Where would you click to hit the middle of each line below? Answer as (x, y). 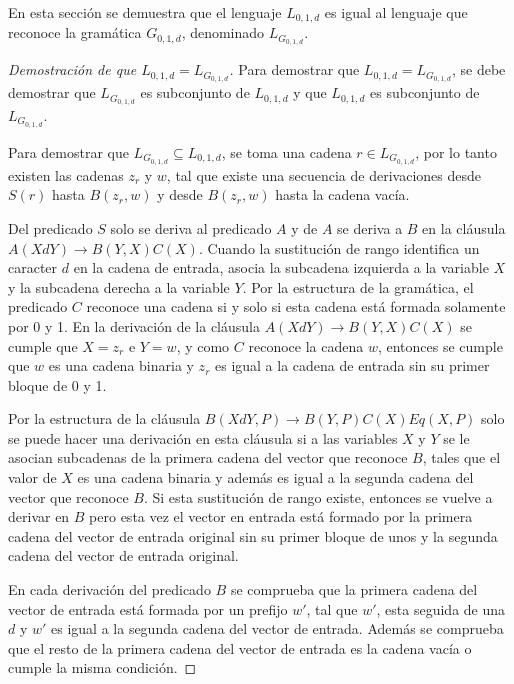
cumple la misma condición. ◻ (102, 667)
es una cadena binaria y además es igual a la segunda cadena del (275, 477)
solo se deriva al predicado (191, 227)
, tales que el (461, 457)
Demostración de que (72, 69)
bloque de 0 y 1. (57, 384)
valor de (32, 477)
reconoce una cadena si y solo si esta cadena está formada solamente (296, 306)
